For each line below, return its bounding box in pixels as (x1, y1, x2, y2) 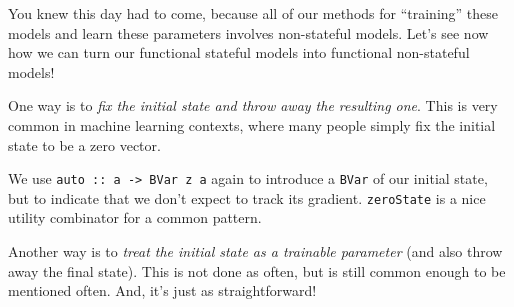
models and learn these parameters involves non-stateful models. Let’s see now (8, 22, 489, 43)
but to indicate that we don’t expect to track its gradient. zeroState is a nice (8, 187, 486, 208)
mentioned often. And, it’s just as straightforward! (8, 280, 317, 301)
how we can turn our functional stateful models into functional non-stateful (8, 42, 470, 63)
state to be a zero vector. (8, 134, 161, 155)
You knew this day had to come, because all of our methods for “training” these (8, 3, 499, 23)
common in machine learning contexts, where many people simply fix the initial (8, 114, 496, 135)
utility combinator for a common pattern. (8, 207, 262, 228)
